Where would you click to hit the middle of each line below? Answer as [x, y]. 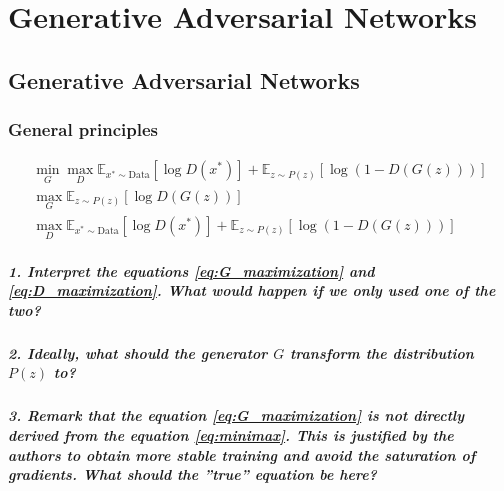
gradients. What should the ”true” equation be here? [192, 474]
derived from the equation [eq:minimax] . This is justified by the [231, 435]
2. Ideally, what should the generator [138, 352]
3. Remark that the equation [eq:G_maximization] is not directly [236, 415]
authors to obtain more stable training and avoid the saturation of [242, 454]
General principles [83, 129]
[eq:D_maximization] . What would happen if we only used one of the [252, 290]
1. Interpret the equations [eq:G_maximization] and [191, 270]
